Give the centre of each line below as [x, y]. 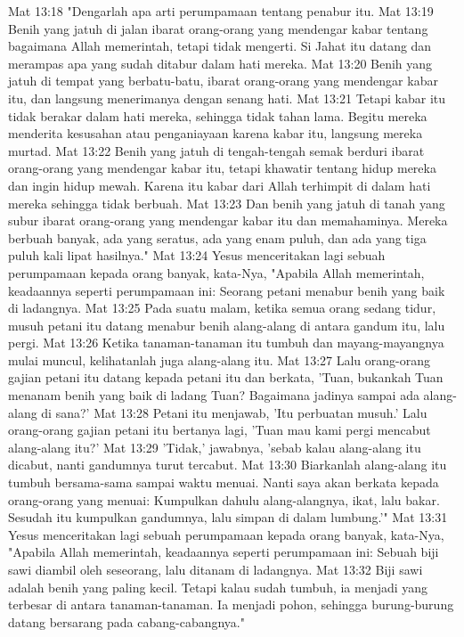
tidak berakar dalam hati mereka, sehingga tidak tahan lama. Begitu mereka [218, 115]
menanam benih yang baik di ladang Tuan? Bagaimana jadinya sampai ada [214, 395]
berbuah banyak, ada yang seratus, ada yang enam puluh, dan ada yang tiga [217, 237]
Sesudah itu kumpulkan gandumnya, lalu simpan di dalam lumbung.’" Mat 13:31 [228, 517]
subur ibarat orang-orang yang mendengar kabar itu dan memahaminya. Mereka [228, 220]
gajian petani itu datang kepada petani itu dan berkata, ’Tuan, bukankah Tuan [226, 377]
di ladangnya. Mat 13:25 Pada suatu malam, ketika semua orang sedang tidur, [222, 308]
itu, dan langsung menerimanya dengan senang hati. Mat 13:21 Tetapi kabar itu [227, 98]
